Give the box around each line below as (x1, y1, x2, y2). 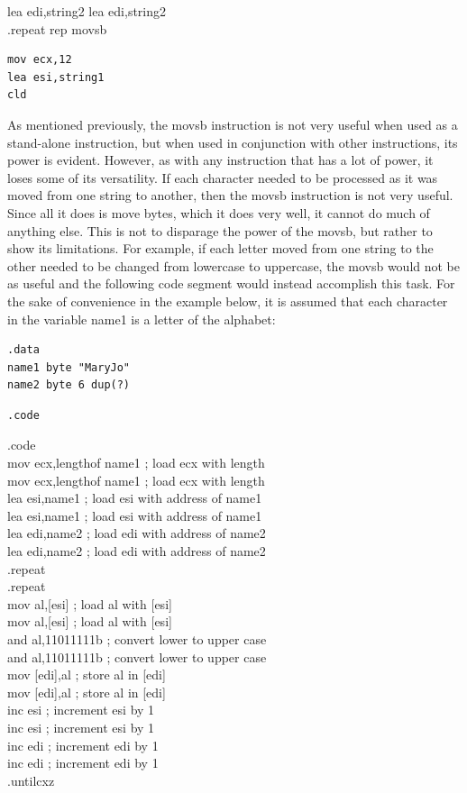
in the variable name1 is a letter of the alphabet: (7, 309, 276, 328)
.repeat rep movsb (7, 19, 107, 38)
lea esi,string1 (7, 70, 105, 84)
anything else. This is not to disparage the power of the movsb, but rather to (7, 221, 433, 240)
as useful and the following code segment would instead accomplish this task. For (7, 274, 455, 293)
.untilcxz (7, 770, 55, 789)
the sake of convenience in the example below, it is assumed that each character (7, 291, 448, 310)
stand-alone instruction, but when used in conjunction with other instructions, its (7, 132, 458, 151)
